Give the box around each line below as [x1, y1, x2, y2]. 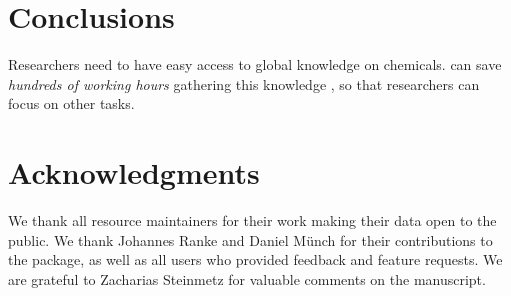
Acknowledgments [8, 152, 260, 193]
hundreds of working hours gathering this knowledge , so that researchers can [8, 73, 480, 94]
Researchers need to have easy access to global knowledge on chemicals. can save [8, 54, 502, 75]
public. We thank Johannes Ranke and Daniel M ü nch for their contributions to [8, 229, 493, 250]
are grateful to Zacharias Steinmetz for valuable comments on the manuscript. [8, 268, 486, 289]
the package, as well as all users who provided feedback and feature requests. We [8, 249, 503, 270]
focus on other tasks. [8, 93, 135, 114]
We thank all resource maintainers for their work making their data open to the [8, 210, 497, 231]
